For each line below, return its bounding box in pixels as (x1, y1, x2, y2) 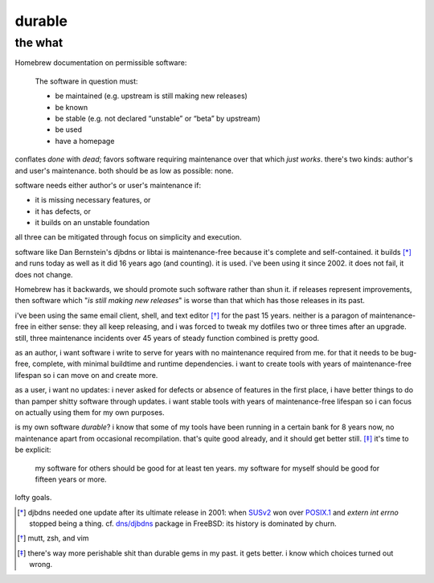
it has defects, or (35, 206, 92, 216)
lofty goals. (14, 493, 52, 503)
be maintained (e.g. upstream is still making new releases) (55, 91, 248, 101)
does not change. (14, 269, 73, 279)
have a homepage (55, 136, 115, 146)
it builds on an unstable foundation (35, 218, 150, 228)
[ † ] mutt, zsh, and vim (17, 533, 89, 543)
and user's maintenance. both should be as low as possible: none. (14, 166, 234, 175)
